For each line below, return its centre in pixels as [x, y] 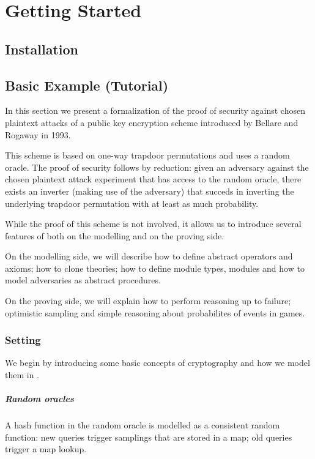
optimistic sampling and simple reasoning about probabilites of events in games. [155, 312]
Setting [23, 340]
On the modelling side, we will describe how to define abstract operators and [149, 256]
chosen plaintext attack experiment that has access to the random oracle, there [153, 179]
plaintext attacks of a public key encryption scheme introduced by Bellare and [152, 122]
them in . [22, 375]
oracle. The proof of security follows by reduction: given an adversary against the [157, 167]
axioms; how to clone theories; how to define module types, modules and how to [155, 268]
